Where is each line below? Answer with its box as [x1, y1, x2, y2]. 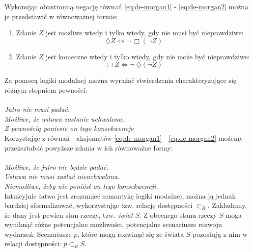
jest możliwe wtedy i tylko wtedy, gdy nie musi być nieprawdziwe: [45, 27, 244, 38]
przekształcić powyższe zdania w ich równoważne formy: [4, 142, 173, 152]
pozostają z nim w [193, 228, 248, 239]
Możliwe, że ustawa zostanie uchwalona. [4, 113, 124, 124]
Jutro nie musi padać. [4, 104, 70, 114]
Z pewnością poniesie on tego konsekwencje [4, 123, 134, 133]
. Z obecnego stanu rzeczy [139, 209, 217, 220]
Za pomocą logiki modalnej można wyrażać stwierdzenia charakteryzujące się [4, 75, 236, 85]
